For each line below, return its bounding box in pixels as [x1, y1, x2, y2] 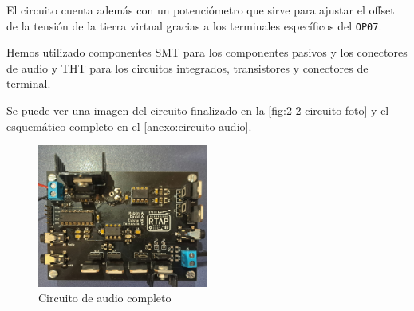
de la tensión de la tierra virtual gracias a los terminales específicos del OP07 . [6, 17, 382, 33]
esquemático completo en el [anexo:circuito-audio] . [6, 117, 252, 134]
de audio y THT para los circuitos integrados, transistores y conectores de [6, 59, 369, 76]
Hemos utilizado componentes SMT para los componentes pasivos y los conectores [6, 44, 408, 61]
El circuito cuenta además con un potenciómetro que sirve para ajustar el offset [6, 2, 395, 18]
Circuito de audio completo [38, 289, 172, 306]
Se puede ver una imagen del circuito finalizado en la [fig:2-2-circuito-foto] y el [6, 102, 389, 119]
